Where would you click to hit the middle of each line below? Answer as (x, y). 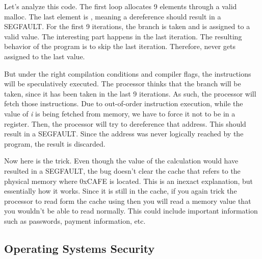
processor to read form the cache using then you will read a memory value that (128, 201)
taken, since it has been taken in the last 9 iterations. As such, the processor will (130, 93)
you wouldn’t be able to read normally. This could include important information (131, 211)
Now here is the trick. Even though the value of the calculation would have (121, 161)
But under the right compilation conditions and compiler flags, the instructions (128, 73)
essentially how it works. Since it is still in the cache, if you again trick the (121, 191)
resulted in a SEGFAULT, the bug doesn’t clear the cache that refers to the (122, 170)
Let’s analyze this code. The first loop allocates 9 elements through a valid (121, 6)
